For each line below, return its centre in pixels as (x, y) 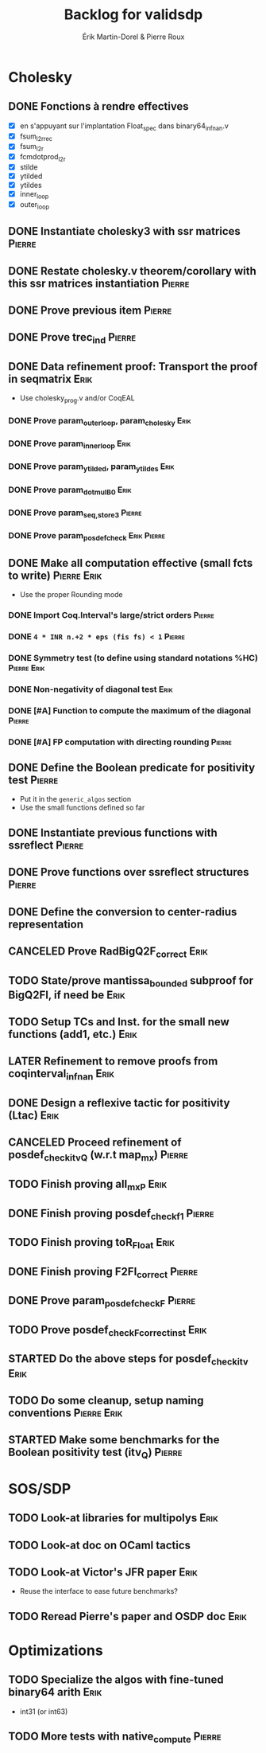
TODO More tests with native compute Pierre (115, 1737)
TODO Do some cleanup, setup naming (106, 1401)
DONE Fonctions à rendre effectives (98, 106)
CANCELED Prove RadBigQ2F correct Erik (108, 952)
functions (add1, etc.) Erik (73, 1035)
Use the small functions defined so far (82, 808)
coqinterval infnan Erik (62, 1075)
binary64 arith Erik (55, 1692)
